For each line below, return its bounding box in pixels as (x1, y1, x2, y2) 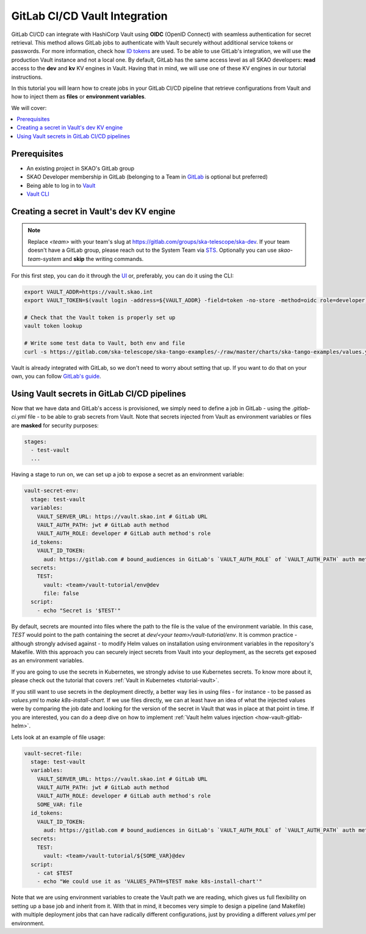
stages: (24, 438, 47, 445)
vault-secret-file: (24, 749, 82, 757)
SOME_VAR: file (37, 801, 82, 808)
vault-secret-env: (24, 487, 79, 495)
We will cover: (11, 104, 47, 111)
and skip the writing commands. (62, 255, 144, 262)
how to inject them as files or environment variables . (11, 93, 146, 100)
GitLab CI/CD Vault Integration (11, 9, 168, 23)
